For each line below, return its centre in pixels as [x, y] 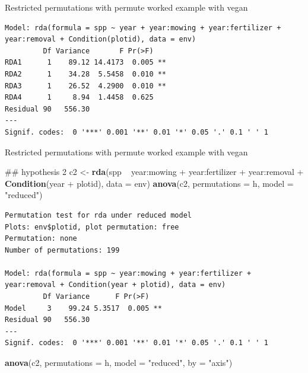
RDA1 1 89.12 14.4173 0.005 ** [86, 63]
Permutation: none [41, 239]
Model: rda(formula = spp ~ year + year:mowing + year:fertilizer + [143, 28]
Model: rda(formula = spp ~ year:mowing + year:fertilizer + [128, 273]
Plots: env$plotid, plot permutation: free [92, 227]
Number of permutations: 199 [62, 250]
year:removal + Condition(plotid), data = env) [101, 39]
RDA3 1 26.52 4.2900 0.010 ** [86, 86]
